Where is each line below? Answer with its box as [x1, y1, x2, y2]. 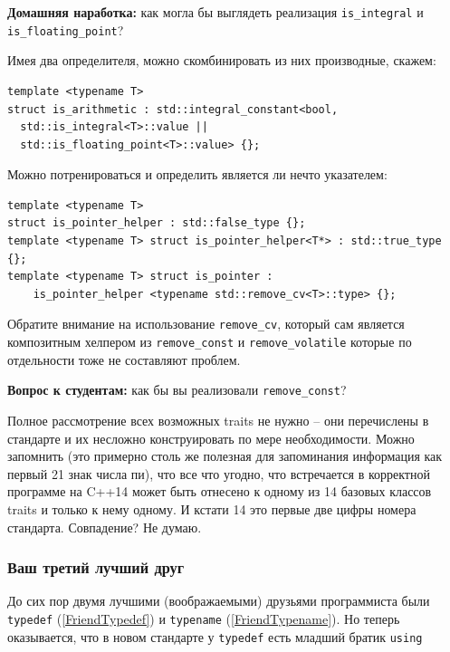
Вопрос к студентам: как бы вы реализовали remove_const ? [7, 380, 347, 399]
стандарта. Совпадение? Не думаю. [7, 517, 202, 536]
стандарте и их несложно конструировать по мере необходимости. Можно [7, 428, 415, 447]
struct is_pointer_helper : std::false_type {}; [7, 216, 306, 230]
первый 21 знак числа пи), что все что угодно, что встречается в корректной [7, 464, 430, 483]
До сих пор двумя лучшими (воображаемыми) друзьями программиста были [7, 591, 430, 610]
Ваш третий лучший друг [7, 556, 185, 579]
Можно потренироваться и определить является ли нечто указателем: [7, 165, 388, 184]
